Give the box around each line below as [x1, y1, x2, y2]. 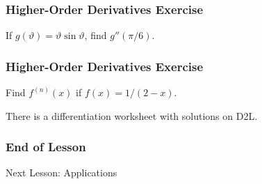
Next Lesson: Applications [6, 165, 117, 180]
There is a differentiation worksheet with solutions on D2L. [6, 108, 258, 123]
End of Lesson [6, 138, 86, 155]
